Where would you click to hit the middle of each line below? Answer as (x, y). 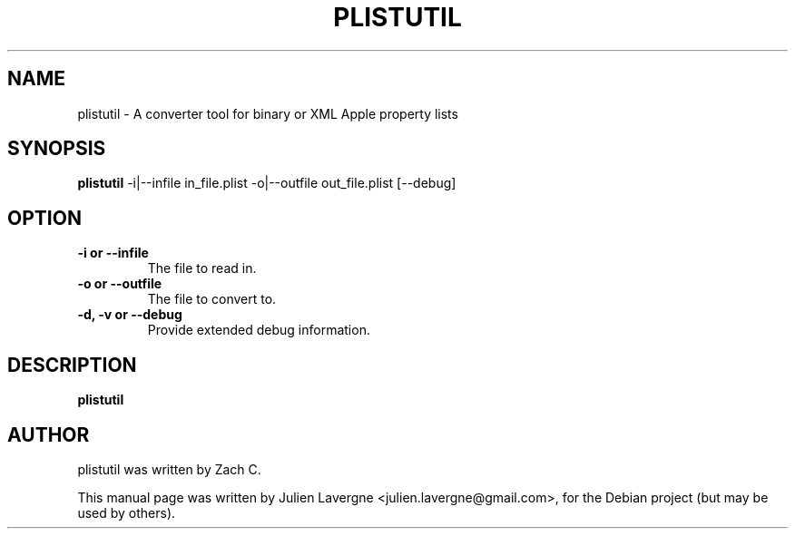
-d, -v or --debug (130, 315)
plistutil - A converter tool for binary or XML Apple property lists (268, 113)
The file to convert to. (212, 299)
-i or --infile (113, 253)
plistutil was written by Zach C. (169, 469)
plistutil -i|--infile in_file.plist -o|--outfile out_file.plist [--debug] (267, 183)
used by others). (127, 512)
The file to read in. (202, 268)
